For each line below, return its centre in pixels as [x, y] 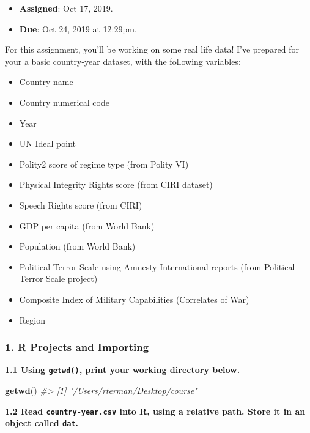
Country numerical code [64, 102]
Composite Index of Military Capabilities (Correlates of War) [134, 299]
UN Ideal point [47, 143]
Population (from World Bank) [77, 246]
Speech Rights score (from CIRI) [81, 205]
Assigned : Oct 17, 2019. [66, 8]
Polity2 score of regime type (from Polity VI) [104, 164]
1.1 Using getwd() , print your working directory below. [123, 370]
